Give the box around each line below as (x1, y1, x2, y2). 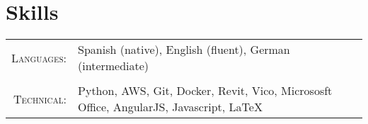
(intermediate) (78, 57, 149, 74)
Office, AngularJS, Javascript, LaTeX (78, 98, 263, 115)
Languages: (11, 49, 67, 66)
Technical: (13, 90, 67, 107)
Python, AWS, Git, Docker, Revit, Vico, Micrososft (78, 82, 333, 99)
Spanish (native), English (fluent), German (78, 41, 290, 58)
